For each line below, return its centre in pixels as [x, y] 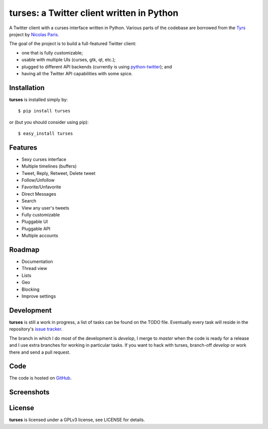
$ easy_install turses [46, 133]
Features [23, 147]
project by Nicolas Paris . [34, 34]
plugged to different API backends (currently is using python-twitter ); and [97, 66]
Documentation [37, 262]
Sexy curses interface [44, 159]
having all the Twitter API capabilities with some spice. [77, 73]
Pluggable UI [35, 222]
